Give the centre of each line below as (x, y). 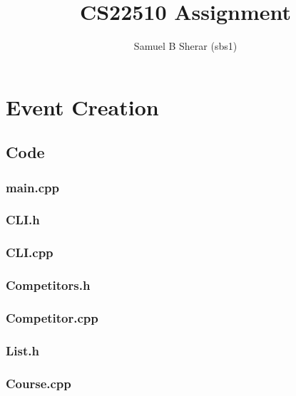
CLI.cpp (30, 252)
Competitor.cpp (52, 317)
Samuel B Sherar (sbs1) (185, 46)
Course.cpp (39, 383)
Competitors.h (48, 285)
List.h (22, 350)
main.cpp (32, 187)
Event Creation (82, 106)
